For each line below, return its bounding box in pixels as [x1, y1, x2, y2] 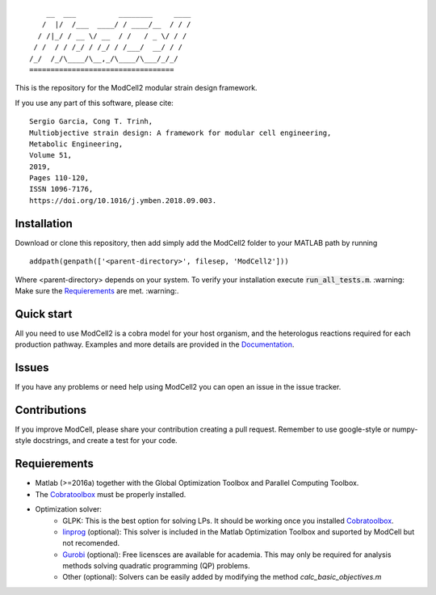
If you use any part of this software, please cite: [15, 98, 174, 108]
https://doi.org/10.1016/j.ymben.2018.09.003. [29, 196, 217, 205]
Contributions [15, 403, 86, 416]
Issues [15, 361, 49, 375]
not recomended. [62, 538, 120, 548]
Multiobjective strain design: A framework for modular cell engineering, [29, 128, 332, 137]
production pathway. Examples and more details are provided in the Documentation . [15, 340, 295, 349]
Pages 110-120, [29, 174, 90, 183]
